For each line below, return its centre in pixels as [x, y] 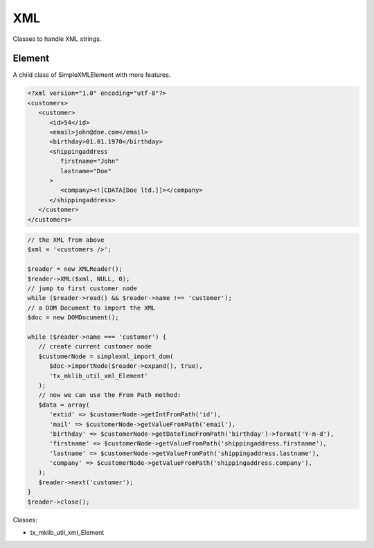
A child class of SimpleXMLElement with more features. [92, 75]
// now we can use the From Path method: [110, 395]
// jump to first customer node [82, 289]
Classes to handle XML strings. [57, 39]
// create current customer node [95, 347]
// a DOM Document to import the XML [91, 308]
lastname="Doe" [86, 171]
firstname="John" [89, 161]
